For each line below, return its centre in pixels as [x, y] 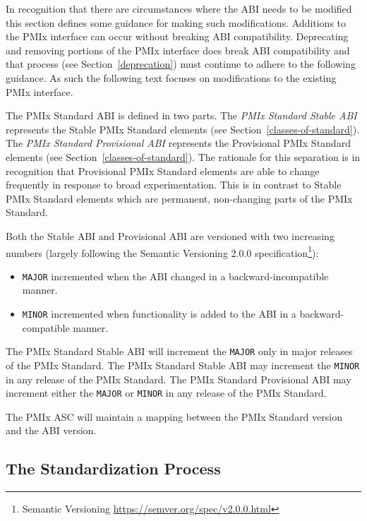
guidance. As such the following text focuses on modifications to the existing [171, 77]
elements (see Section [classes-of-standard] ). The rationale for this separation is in [183, 156]
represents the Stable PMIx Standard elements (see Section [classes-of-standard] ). [183, 129]
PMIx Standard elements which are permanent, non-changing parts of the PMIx [179, 198]
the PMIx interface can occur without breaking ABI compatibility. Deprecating [177, 36]
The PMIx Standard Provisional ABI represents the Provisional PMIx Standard [178, 143]
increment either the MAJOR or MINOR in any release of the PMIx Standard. [166, 393]
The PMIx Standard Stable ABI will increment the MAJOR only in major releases [179, 351]
